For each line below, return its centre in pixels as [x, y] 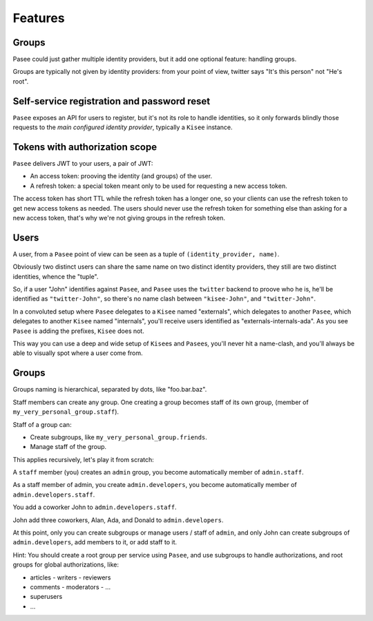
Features [39, 18]
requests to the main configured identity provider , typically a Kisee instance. [123, 127]
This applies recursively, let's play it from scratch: [84, 459]
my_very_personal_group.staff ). [66, 412]
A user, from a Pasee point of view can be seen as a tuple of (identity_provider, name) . [146, 254]
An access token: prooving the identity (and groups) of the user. [121, 176]
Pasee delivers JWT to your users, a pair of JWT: [83, 164]
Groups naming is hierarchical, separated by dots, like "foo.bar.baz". [110, 390]
